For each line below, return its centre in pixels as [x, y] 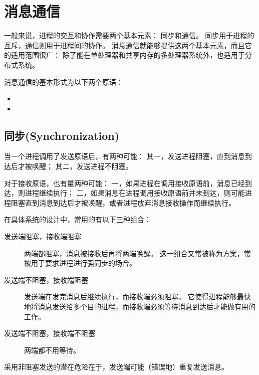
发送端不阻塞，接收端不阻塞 [50, 333]
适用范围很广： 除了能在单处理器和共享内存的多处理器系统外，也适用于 [128, 55]
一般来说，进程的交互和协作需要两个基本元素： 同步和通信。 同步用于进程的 [129, 35]
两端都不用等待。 [52, 350]
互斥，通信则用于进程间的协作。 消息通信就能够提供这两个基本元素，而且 [124, 45]
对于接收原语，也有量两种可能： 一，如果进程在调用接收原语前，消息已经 [124, 183]
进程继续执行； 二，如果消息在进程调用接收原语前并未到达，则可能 [135, 193]
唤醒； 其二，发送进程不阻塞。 [82, 166]
